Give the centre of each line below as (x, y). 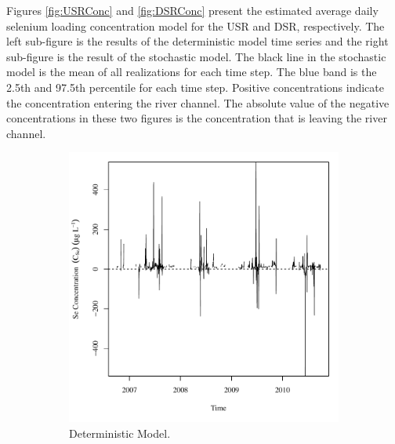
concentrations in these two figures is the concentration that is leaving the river (197, 118)
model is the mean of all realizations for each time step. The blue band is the (192, 72)
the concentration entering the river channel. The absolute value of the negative (198, 102)
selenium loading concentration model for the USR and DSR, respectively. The (196, 25)
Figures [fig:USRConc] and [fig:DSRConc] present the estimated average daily (192, 10)
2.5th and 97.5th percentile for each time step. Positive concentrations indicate (195, 87)
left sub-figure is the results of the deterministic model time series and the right (197, 41)
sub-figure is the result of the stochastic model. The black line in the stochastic (196, 56)
